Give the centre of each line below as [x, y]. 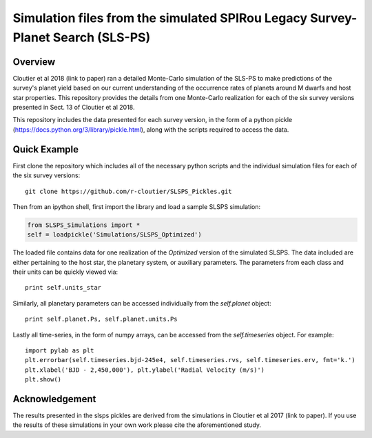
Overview [34, 62]
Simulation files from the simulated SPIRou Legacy [160, 18]
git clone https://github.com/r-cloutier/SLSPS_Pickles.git [128, 191]
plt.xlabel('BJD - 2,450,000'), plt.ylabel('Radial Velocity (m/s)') [145, 370]
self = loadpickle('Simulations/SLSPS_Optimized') [115, 235]
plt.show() [43, 380]
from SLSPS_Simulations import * [84, 225]
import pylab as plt [60, 350]
